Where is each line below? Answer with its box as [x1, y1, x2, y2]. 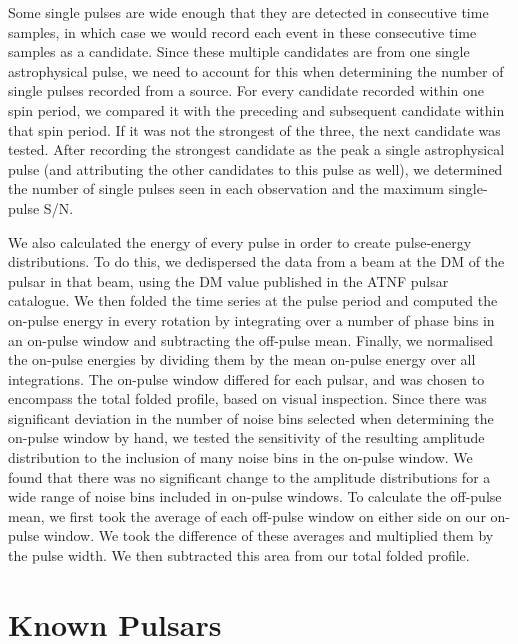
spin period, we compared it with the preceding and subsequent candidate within [8, 99, 505, 120]
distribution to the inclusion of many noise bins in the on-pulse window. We [8, 447, 473, 468]
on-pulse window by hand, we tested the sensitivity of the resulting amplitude [8, 427, 485, 448]
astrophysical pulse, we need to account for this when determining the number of [8, 60, 504, 81]
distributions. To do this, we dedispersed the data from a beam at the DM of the [8, 251, 505, 272]
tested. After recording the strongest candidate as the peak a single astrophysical [8, 139, 505, 160]
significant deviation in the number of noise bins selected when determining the [8, 407, 494, 428]
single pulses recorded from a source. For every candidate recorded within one [8, 80, 485, 101]
